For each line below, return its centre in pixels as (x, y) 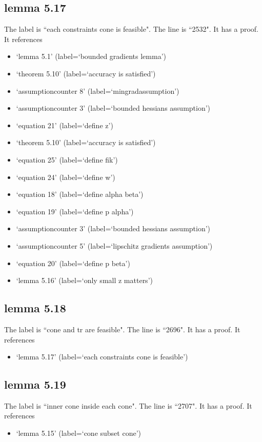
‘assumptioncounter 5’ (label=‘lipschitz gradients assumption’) (114, 245)
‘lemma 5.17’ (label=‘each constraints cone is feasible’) (102, 357)
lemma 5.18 (35, 308)
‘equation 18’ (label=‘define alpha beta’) (80, 194)
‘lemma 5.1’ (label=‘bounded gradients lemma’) (91, 56)
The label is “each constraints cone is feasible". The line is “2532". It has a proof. (131, 29)
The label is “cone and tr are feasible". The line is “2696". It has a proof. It (122, 329)
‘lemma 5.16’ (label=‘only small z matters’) (84, 280)
